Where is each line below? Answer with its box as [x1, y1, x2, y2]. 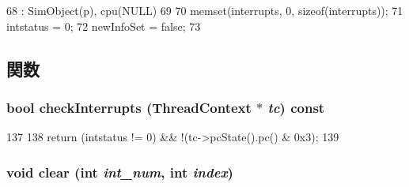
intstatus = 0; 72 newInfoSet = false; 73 [6, 17, 201, 34]
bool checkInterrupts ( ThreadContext [6, 97, 252, 117]
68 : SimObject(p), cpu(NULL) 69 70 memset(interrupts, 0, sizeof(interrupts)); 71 [6, 2, 403, 18]
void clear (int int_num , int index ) [6, 162, 233, 181]
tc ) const [267, 97, 325, 117]
